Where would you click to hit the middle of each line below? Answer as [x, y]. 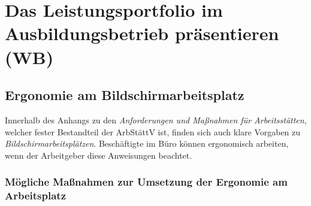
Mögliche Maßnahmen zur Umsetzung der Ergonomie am [146, 182]
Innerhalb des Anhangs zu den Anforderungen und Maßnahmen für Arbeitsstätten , [156, 119]
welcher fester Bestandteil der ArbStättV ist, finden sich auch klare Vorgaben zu [153, 131]
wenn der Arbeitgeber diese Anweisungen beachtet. [99, 155]
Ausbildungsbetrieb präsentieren [142, 33]
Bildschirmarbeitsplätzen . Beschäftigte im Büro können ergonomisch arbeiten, [147, 143]
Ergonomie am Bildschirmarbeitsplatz [125, 95]
